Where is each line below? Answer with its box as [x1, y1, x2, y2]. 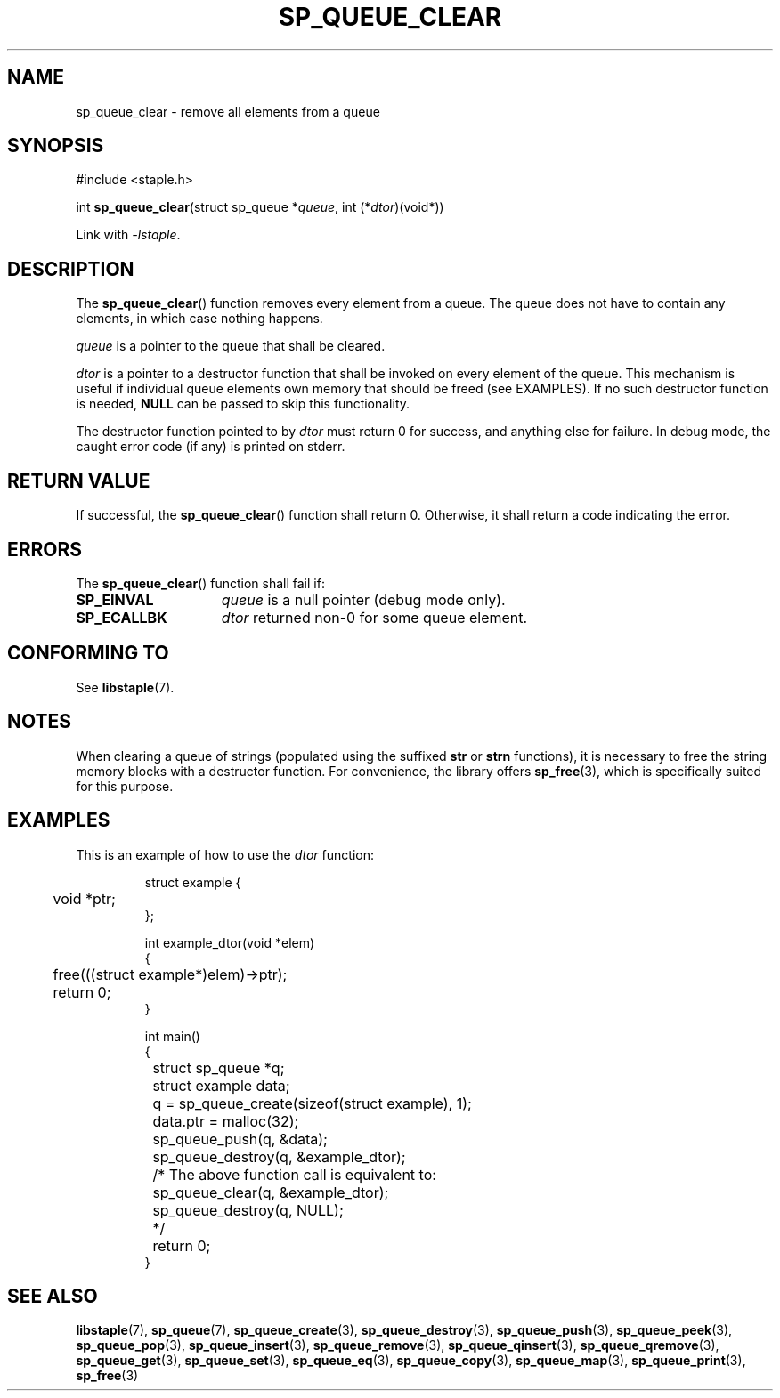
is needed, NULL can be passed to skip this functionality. [76, 396, 410, 412]
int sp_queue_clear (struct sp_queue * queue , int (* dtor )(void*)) [76, 199, 444, 215]
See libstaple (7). [76, 679, 175, 695]
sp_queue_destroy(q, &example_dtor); [152, 1147, 406, 1166]
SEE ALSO [7, 1284, 98, 1307]
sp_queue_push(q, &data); [152, 1129, 328, 1148]
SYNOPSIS [7, 134, 104, 158]
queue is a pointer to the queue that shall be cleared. [76, 338, 386, 354]
